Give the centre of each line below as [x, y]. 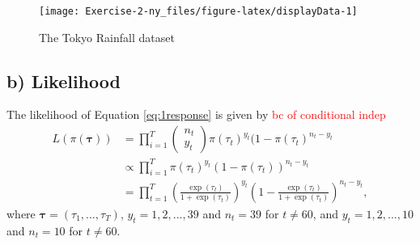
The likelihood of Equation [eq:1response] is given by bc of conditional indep [196, 114]
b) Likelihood [64, 80]
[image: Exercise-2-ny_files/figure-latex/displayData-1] [198, 11]
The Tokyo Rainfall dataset [107, 37]
